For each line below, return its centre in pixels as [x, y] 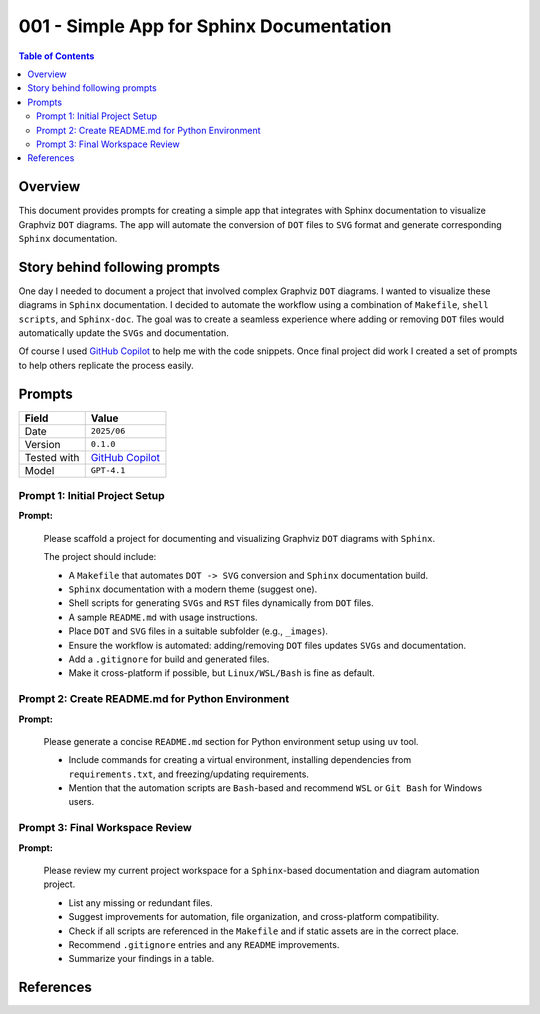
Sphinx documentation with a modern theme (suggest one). [193, 589]
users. [81, 802]
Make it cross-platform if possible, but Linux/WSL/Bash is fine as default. [221, 673]
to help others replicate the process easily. [106, 365]
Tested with [52, 457]
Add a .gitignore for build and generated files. [169, 659]
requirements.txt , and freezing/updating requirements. [189, 774]
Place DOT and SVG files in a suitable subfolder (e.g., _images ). [198, 631]
